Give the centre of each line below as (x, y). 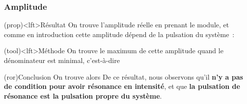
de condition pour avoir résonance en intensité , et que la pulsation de (122, 86)
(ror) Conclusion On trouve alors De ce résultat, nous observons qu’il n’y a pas (123, 76)
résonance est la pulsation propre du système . (83, 95)
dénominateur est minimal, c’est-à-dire (62, 60)
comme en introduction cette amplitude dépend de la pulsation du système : (119, 34)
